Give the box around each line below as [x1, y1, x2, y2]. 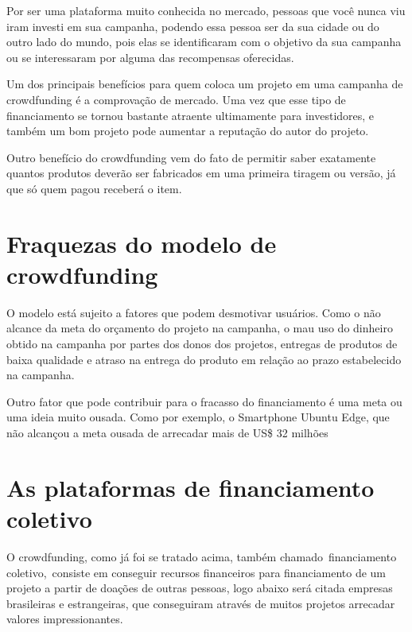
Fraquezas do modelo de [6, 227, 277, 259]
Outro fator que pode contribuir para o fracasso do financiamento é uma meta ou [6, 393, 402, 409]
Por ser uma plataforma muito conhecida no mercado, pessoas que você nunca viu [6, 2, 406, 18]
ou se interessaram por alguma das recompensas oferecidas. [6, 48, 294, 65]
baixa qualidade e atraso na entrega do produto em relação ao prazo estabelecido [6, 351, 402, 367]
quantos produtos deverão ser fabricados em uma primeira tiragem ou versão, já [6, 165, 396, 181]
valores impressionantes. [6, 611, 123, 627]
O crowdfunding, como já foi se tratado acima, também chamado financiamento [6, 548, 397, 564]
